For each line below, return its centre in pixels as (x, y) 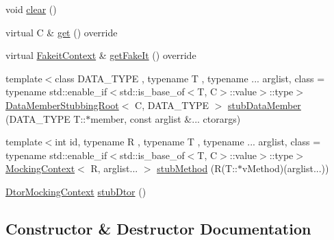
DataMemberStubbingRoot (62, 105)
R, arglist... (114, 168)
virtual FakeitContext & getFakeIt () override (101, 55)
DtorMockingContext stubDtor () (76, 191)
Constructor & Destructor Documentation (158, 228)
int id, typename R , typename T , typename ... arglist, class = (188, 142)
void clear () (31, 9)
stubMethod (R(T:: (197, 168)
